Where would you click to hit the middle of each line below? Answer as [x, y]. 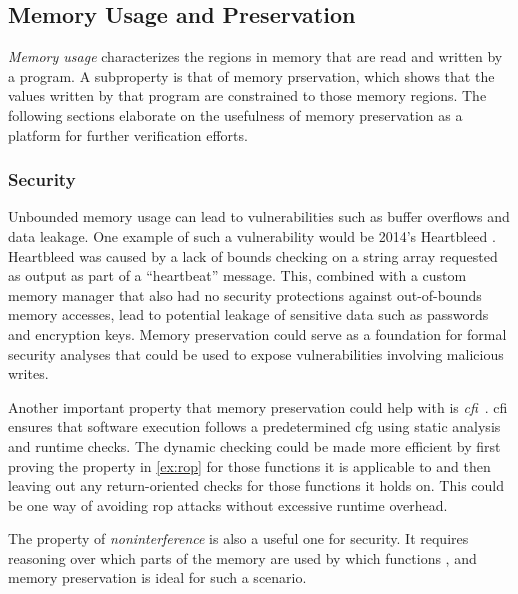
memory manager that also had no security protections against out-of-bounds [245, 294]
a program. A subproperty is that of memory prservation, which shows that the [251, 75]
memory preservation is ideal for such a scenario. [157, 577]
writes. [28, 373]
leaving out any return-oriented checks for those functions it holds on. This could [256, 485]
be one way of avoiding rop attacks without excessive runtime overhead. [228, 504]
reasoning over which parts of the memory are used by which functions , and [242, 557]
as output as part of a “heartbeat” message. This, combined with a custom [237, 275]
